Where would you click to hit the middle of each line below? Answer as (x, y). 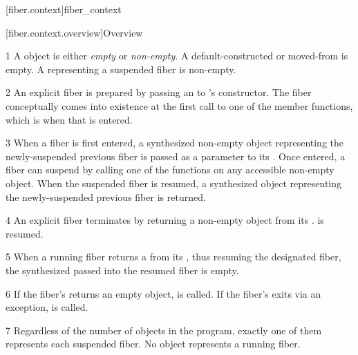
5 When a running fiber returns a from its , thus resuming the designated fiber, (173, 257)
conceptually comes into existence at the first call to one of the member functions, (179, 105)
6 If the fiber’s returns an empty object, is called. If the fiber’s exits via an (163, 293)
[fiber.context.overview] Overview (74, 32)
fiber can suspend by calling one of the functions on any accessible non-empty (170, 170)
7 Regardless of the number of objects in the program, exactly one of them (164, 330)
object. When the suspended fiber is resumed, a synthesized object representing (174, 183)
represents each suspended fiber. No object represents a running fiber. (153, 344)
